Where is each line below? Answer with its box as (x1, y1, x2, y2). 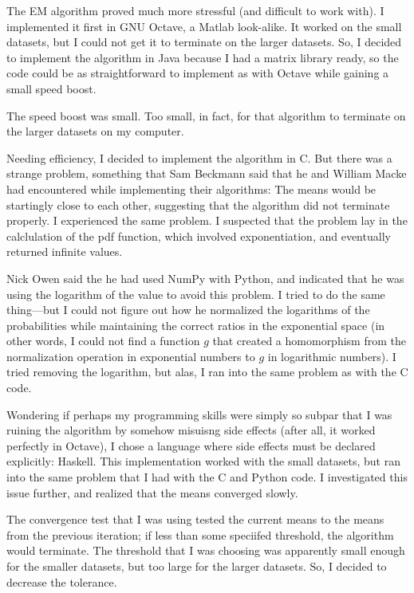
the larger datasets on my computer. (6, 123, 184, 139)
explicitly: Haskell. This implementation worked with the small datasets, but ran (6, 453, 400, 469)
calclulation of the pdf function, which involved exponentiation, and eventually (6, 227, 391, 244)
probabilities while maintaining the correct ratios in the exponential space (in (6, 316, 385, 333)
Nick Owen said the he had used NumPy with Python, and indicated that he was (6, 269, 404, 286)
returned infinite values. (6, 243, 123, 260)
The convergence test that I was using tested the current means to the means (6, 511, 384, 528)
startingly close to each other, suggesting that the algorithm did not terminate (6, 196, 390, 213)
